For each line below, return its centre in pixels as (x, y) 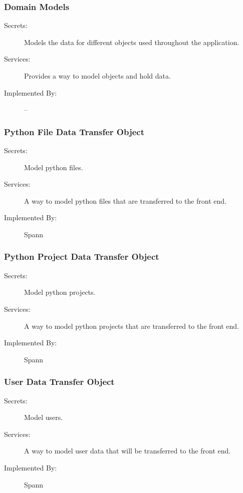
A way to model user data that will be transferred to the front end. (128, 451)
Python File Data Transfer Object (74, 131)
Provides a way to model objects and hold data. (97, 76)
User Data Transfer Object (59, 382)
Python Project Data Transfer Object (82, 257)
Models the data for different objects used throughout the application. (132, 42)
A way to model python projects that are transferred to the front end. (132, 326)
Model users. (44, 417)
